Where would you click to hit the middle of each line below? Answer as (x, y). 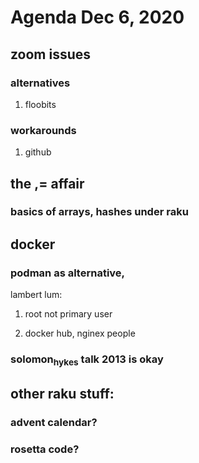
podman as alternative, (68, 273)
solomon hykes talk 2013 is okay (87, 360)
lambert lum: (36, 295)
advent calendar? (54, 422)
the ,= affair (47, 183)
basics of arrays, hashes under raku (99, 212)
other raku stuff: (62, 393)
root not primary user (68, 314)
